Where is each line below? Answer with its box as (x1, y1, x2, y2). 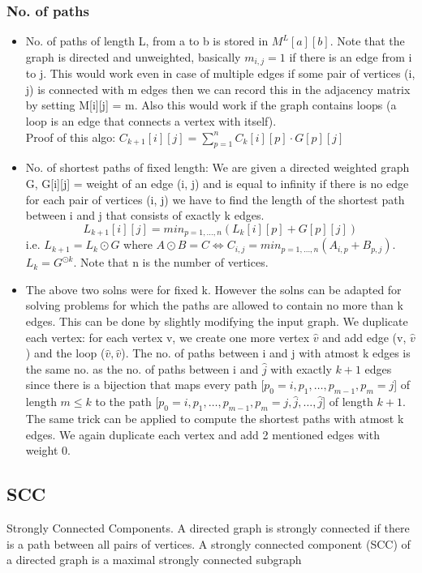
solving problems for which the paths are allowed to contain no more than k (25, 297, 403, 314)
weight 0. (25, 442, 71, 459)
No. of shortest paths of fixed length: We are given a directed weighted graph (25, 159, 410, 176)
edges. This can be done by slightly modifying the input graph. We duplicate (25, 313, 408, 330)
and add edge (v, (322, 328, 407, 345)
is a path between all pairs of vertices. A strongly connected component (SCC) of (6, 535, 411, 552)
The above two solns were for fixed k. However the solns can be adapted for (25, 280, 402, 297)
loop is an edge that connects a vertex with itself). (25, 113, 277, 130)
